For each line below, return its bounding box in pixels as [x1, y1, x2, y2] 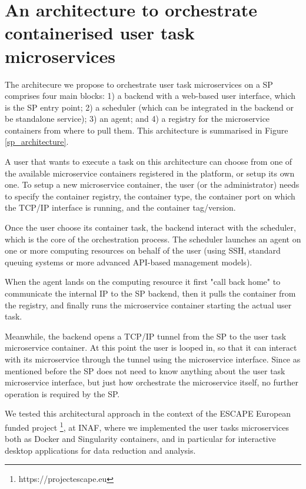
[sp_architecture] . [5, 135, 69, 148]
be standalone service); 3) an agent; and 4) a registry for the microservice [5, 112, 270, 125]
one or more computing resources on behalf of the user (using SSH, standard [5, 244, 281, 257]
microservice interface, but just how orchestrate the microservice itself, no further [5, 376, 298, 388]
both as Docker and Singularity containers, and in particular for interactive [5, 433, 276, 445]
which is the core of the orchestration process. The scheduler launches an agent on [5, 232, 301, 245]
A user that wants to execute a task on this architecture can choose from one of [5, 155, 292, 168]
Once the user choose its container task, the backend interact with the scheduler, [5, 221, 296, 234]
